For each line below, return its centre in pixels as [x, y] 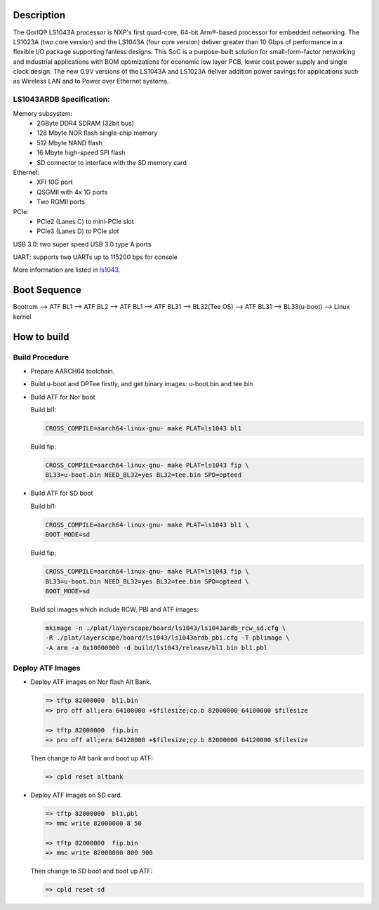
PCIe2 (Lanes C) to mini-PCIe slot [85, 221]
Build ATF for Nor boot [63, 397]
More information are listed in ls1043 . [67, 270]
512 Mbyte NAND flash [69, 143]
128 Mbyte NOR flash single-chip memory [97, 133]
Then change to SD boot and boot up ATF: [92, 871]
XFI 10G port [55, 182]
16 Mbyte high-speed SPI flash [81, 153]
